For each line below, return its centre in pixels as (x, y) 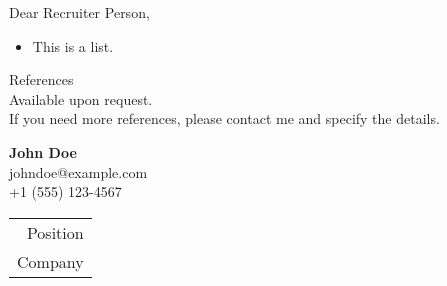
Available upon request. (81, 98)
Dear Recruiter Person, (79, 12)
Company (50, 261)
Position (55, 232)
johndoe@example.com (78, 171)
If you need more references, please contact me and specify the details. (224, 118)
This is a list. (73, 45)
